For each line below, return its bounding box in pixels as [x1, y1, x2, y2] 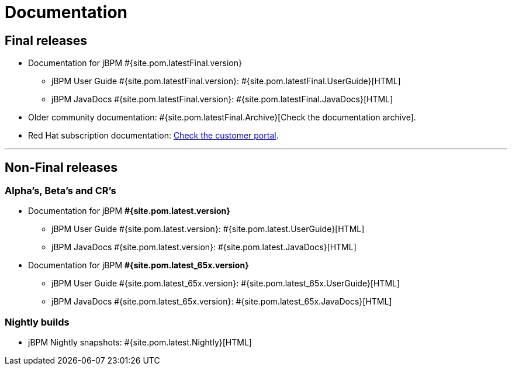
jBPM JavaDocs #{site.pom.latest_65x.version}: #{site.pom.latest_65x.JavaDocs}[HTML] [51, 296, 392, 307]
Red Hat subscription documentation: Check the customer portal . [28, 130, 279, 141]
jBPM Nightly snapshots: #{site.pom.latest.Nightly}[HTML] [28, 337, 252, 348]
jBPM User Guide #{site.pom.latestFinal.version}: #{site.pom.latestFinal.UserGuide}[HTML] [51, 76, 401, 87]
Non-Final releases [5, 160, 117, 175]
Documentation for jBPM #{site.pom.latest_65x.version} [28, 260, 249, 271]
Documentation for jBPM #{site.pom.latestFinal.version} [28, 58, 243, 68]
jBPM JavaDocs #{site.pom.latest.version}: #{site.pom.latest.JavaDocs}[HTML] [51, 242, 357, 253]
